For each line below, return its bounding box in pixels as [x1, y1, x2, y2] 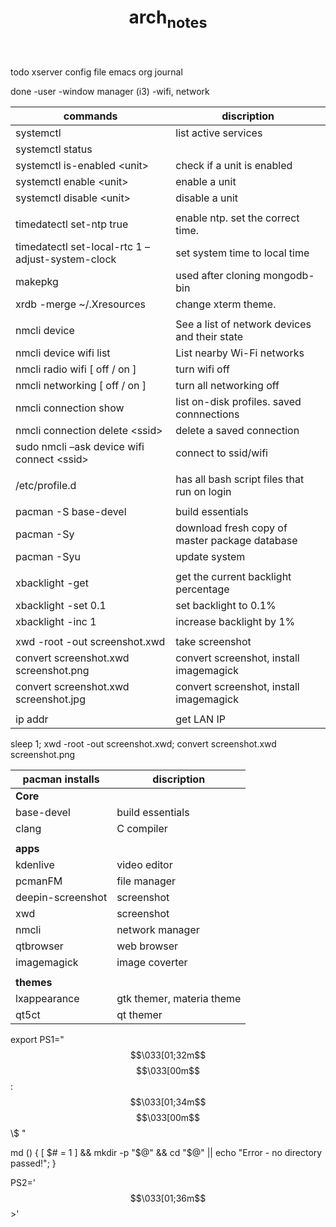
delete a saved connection [175, 423, 300, 437]
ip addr [15, 712, 49, 726]
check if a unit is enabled [175, 158, 293, 172]
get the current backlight [175, 569, 292, 583]
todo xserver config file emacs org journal [10, 66, 183, 78]
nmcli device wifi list [15, 346, 111, 360]
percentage [175, 582, 230, 596]
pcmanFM [15, 874, 63, 888]
